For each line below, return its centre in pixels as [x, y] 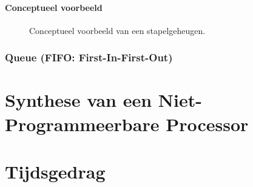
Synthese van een [79, 100]
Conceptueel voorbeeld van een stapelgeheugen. [117, 30]
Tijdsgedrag [55, 171]
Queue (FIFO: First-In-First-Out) [89, 57]
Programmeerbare [82, 124]
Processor [207, 124]
